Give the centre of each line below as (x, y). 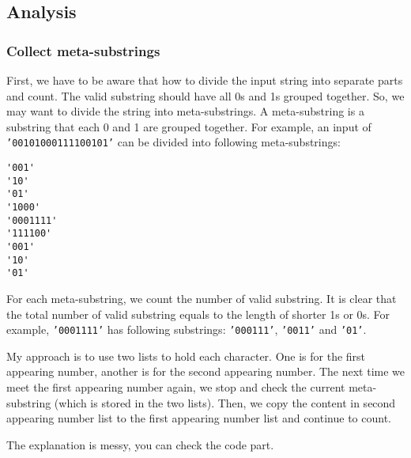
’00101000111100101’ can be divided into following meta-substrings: (173, 142)
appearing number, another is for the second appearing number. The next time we (206, 371)
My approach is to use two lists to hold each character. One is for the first (186, 356)
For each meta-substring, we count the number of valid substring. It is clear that (202, 298)
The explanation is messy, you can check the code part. (140, 444)
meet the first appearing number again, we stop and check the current (176, 386)
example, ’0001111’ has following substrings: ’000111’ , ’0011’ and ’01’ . (187, 329)
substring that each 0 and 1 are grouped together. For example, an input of (189, 126)
